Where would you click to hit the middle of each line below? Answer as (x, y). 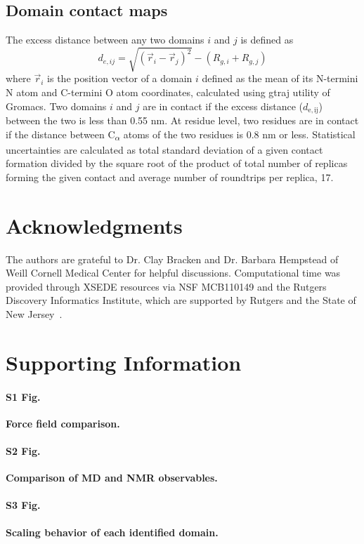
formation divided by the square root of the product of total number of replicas (177, 163)
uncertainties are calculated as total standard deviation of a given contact (164, 149)
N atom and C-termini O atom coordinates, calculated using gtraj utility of (168, 92)
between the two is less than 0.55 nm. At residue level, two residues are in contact (182, 120)
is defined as (267, 40)
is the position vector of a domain (120, 78)
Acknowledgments (94, 225)
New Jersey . (34, 313)
